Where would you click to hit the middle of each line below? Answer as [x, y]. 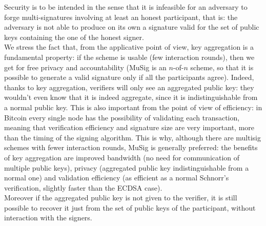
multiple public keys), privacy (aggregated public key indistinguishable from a [127, 167]
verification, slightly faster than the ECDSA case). [83, 187]
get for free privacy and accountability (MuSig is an [85, 67]
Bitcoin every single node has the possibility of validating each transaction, [122, 117]
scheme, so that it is [222, 67]
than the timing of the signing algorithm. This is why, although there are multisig [132, 137]
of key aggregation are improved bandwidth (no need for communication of [122, 157]
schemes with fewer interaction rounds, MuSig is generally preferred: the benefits [131, 147]
